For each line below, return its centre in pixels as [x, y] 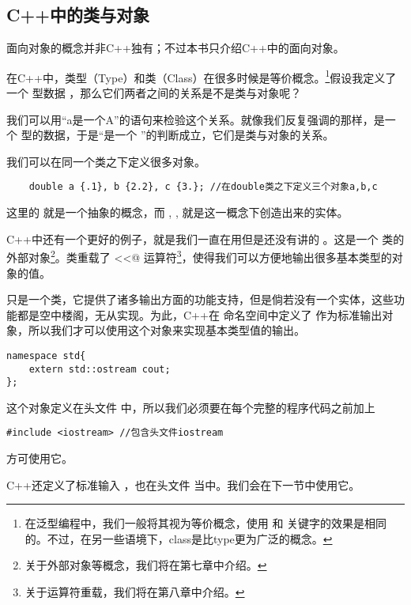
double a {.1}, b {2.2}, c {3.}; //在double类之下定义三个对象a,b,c [203, 187]
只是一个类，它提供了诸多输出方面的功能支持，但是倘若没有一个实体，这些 [200, 299]
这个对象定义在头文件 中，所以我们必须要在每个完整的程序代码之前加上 [191, 407]
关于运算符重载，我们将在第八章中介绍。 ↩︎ [135, 592]
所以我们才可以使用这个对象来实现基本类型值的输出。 [166, 330]
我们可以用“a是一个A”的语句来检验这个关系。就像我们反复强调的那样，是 [196, 119]
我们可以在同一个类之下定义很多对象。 [106, 161]
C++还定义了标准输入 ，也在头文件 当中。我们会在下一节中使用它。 [183, 484]
